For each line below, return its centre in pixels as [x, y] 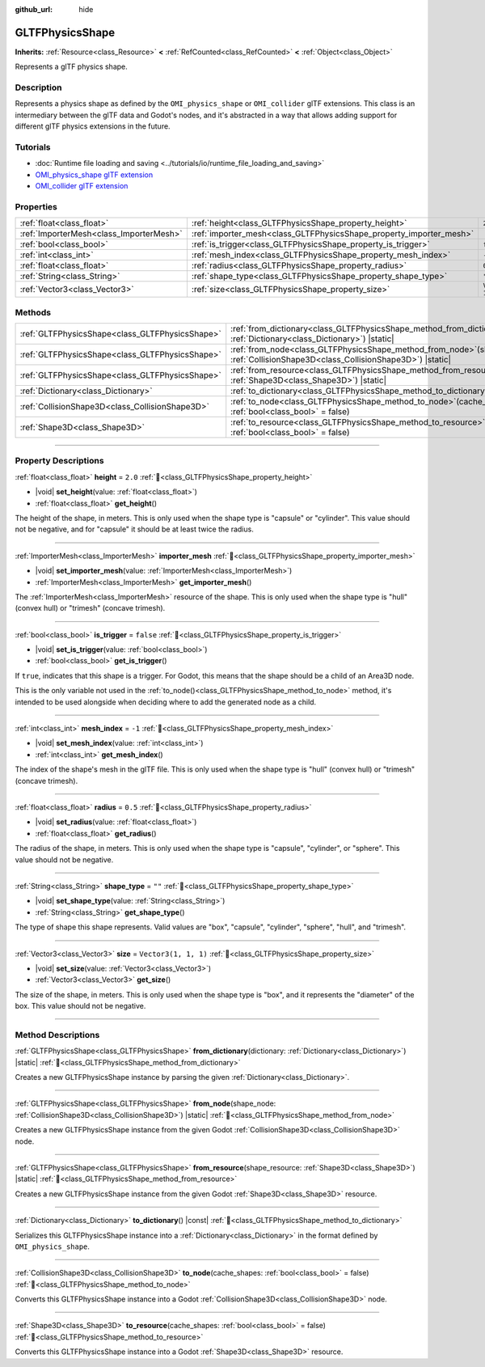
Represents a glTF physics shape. [72, 67]
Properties [36, 206]
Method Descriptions [57, 1035]
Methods [33, 312]
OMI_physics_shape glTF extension [94, 175]
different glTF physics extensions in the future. [93, 126]
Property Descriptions [59, 461]
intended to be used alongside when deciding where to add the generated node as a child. [166, 702]
